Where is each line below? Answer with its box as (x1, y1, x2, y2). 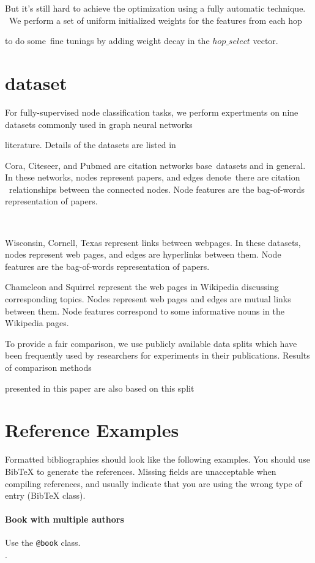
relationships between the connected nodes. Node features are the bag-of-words (9, 182, 305, 195)
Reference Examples (5, 417, 179, 442)
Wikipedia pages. (5, 316, 69, 329)
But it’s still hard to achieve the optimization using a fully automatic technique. (5, 2, 306, 14)
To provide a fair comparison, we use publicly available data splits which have (5, 337, 297, 349)
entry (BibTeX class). (5, 489, 86, 502)
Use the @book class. (5, 536, 81, 549)
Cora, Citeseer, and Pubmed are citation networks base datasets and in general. (5, 158, 306, 171)
